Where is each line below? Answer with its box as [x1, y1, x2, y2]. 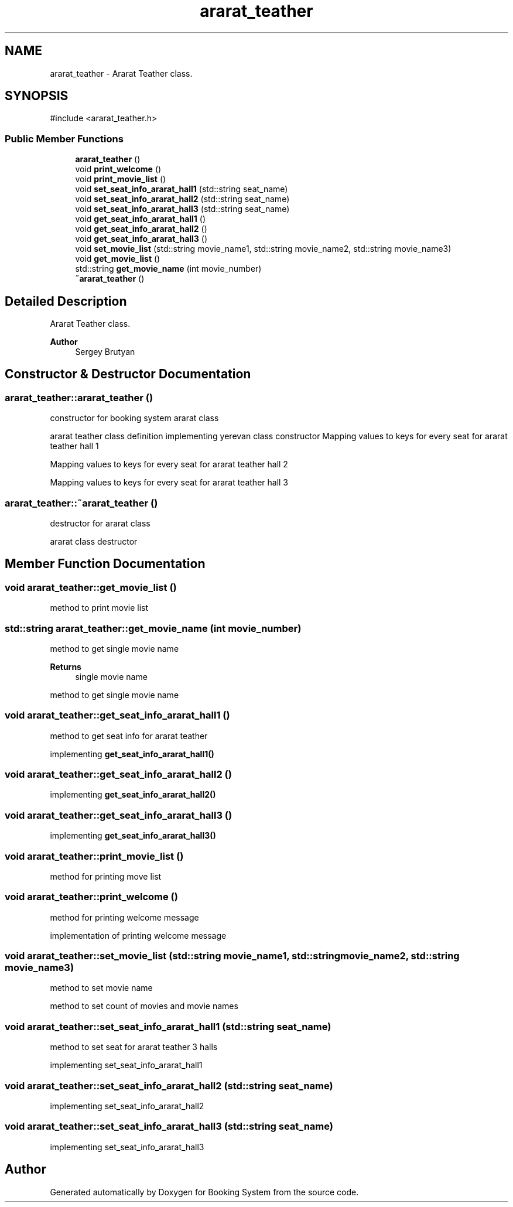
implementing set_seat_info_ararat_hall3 [50, 1141, 204, 1152]
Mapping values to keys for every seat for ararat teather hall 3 [50, 477, 289, 488]
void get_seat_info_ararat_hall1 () [75, 214, 206, 224]
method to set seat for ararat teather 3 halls [50, 1042, 218, 1052]
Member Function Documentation [5, 556, 206, 572]
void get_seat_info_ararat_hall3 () [75, 234, 208, 244]
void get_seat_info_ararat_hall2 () [75, 224, 207, 234]
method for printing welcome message [50, 912, 199, 922]
